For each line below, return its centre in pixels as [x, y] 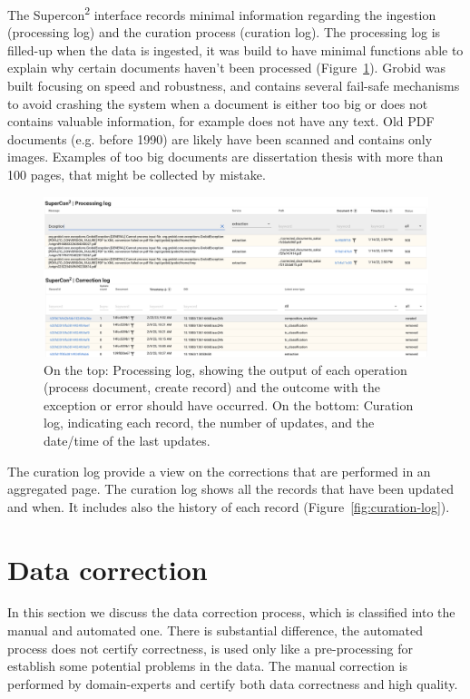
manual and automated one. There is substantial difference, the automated [215, 630]
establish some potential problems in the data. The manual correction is [208, 666]
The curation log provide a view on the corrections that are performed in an [219, 471]
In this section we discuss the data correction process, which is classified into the [231, 612]
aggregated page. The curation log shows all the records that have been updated [230, 489]
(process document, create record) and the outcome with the [212, 387]
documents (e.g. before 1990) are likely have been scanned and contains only [220, 138]
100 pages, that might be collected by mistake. [137, 174]
